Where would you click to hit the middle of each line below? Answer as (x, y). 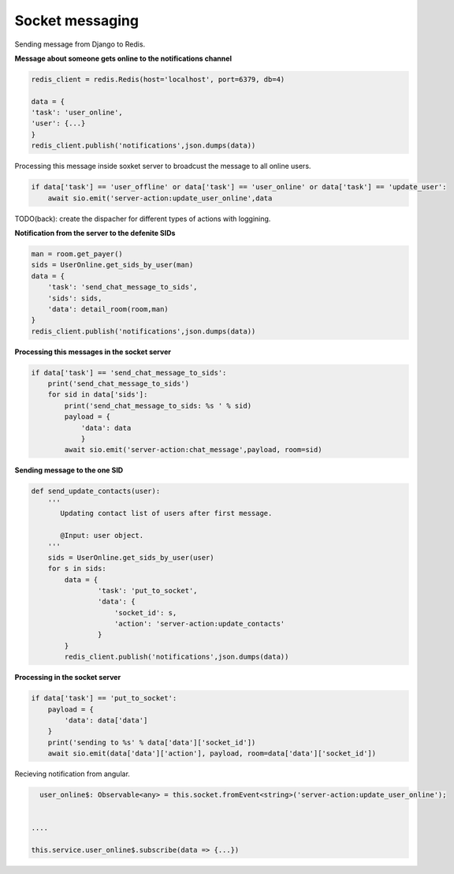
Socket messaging (77, 21)
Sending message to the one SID (69, 470)
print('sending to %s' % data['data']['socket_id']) (152, 742)
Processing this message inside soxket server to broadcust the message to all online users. (163, 166)
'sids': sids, (75, 298)
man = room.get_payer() (77, 254)
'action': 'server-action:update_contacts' (200, 624)
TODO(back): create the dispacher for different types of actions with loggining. (143, 218)
